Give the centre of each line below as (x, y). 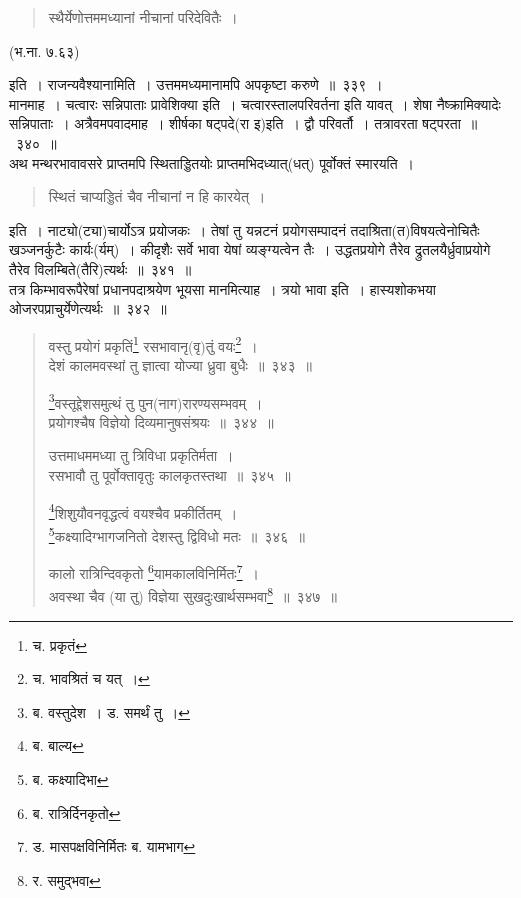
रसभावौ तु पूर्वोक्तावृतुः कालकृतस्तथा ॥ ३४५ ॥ (169, 475)
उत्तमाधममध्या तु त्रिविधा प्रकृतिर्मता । (141, 455)
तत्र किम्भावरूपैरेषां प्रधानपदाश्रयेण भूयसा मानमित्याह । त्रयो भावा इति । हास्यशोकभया (222, 288)
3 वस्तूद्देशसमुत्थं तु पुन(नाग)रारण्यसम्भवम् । (155, 401)
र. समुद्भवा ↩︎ (66, 879)
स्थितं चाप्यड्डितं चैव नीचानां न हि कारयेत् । (157, 196)
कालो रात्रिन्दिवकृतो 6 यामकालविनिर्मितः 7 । (153, 571)
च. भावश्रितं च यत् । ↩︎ (91, 678)
